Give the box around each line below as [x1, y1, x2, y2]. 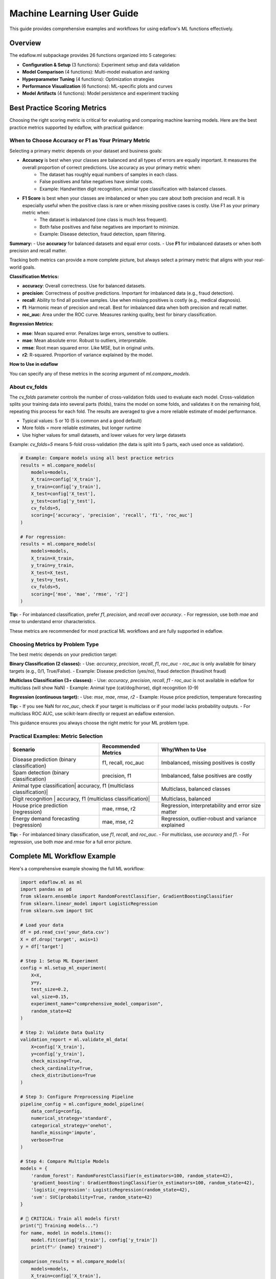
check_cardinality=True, [31, 1065, 94, 1071]
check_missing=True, [31, 1058, 83, 1064]
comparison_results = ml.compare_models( [20, 1259, 126, 1265]
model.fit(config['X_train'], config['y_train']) [31, 1237, 158, 1243]
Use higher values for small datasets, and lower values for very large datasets [22, 432, 186, 438]
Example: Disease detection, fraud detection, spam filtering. [39, 231, 166, 237]
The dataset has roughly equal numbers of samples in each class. [39, 171, 178, 178]
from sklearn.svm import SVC [20, 908, 94, 914]
